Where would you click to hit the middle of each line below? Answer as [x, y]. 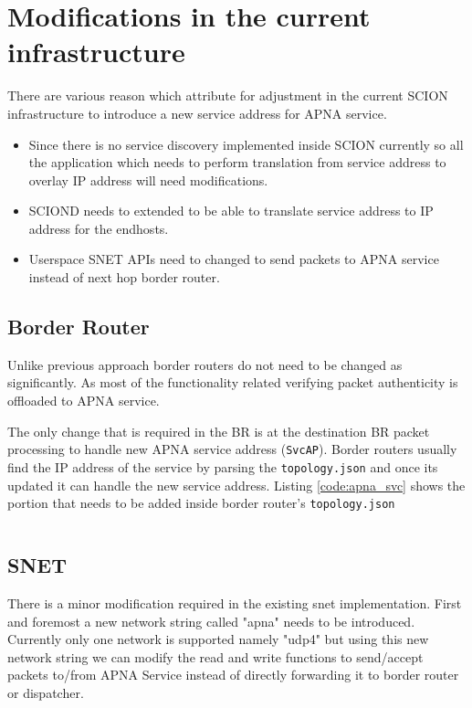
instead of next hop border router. [124, 277]
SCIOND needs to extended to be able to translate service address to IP [231, 211]
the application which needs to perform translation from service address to [237, 162]
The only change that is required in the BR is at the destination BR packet [219, 431]
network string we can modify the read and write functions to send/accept [215, 656]
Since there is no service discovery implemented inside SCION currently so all [246, 144]
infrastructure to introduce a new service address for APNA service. [197, 113]
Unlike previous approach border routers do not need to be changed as [205, 364]
